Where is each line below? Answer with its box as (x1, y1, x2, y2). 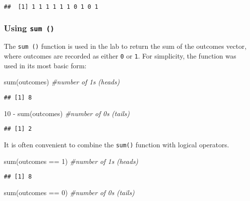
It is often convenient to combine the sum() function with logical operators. (4, 139, 229, 149)
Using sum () (4, 21, 55, 34)
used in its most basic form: (4, 60, 87, 70)
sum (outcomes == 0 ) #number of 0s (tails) (4, 187, 135, 197)
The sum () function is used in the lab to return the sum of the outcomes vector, (4, 41, 247, 51)
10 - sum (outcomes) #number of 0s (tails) (4, 108, 130, 118)
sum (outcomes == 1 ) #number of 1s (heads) (4, 156, 138, 166)
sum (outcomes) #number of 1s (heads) (4, 77, 120, 87)
